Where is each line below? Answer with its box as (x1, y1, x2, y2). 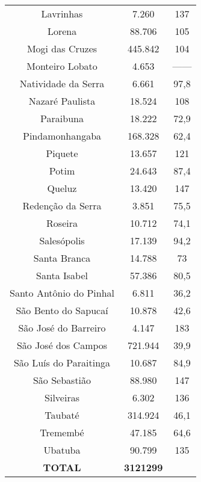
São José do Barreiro (18, 321, 106, 335)
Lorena (47, 24, 77, 38)
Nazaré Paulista (28, 94, 96, 108)
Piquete (46, 146, 78, 160)
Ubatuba (43, 443, 81, 457)
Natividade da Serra (19, 76, 105, 90)
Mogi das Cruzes (26, 42, 97, 55)
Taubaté (45, 408, 79, 422)
